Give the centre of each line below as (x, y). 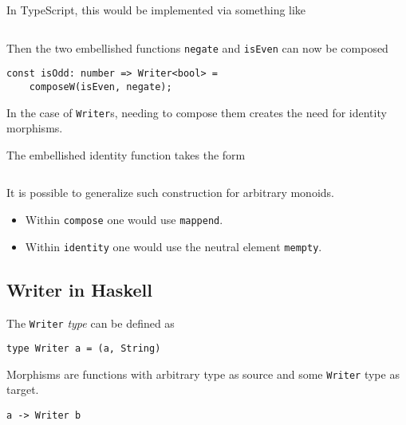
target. (23, 390)
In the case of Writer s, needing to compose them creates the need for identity (197, 112)
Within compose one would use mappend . (124, 219)
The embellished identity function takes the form (126, 154)
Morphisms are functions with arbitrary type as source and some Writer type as (203, 374)
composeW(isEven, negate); (101, 87)
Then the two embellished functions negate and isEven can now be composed (197, 47)
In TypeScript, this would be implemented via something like (156, 10)
